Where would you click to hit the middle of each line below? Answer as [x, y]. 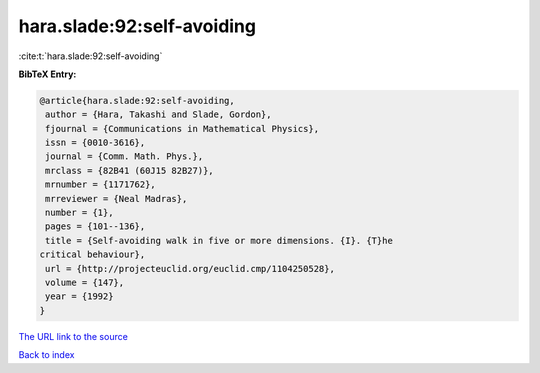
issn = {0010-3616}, [95, 143]
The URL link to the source [73, 336]
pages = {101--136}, [95, 226]
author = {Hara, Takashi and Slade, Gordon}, [158, 114]
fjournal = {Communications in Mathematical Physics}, [182, 128]
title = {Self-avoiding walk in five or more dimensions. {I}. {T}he [219, 240]
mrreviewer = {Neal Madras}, [116, 198]
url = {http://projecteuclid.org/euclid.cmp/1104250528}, [190, 268]
